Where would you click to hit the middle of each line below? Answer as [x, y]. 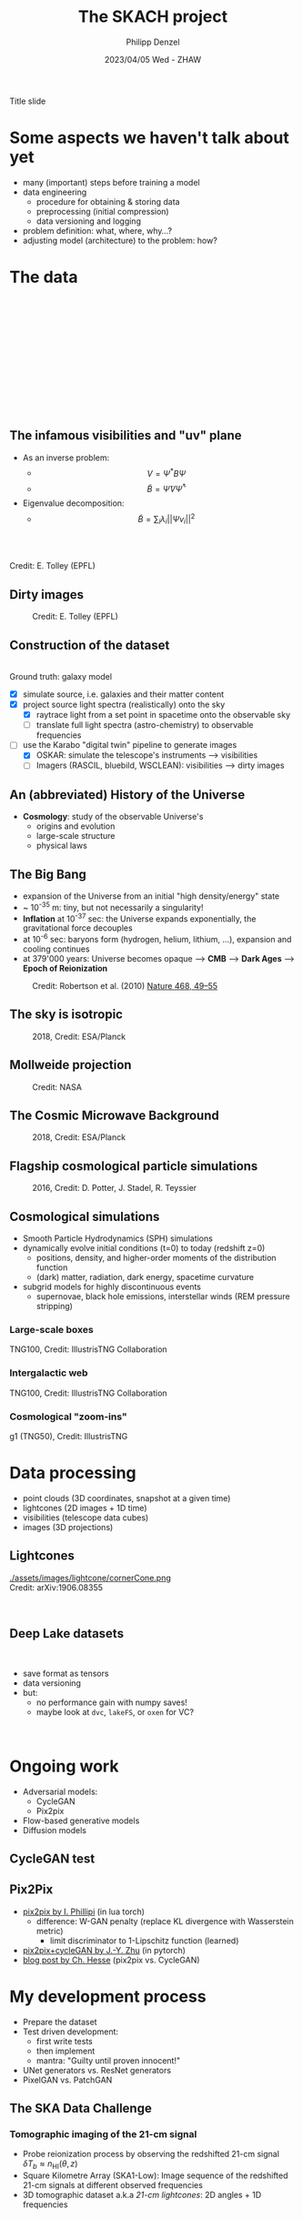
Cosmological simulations [85, 1216]
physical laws [62, 846]
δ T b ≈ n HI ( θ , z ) [50, 2165]
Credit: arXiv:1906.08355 [56, 1587]
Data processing [73, 1473]
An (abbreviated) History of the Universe [127, 795]
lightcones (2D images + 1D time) [85, 1508]
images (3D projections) [68, 1527]
